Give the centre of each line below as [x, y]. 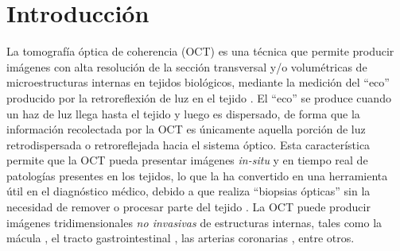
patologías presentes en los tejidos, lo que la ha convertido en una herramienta [197, 175]
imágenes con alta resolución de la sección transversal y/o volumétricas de [187, 66]
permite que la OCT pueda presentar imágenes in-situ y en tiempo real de [187, 160]
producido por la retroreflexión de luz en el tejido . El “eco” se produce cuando [199, 97]
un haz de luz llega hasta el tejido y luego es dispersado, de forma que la [183, 113]
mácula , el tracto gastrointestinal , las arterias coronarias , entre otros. [181, 238]
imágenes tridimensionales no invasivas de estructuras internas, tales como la [194, 222]
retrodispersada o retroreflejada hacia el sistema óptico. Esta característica [188, 144]
